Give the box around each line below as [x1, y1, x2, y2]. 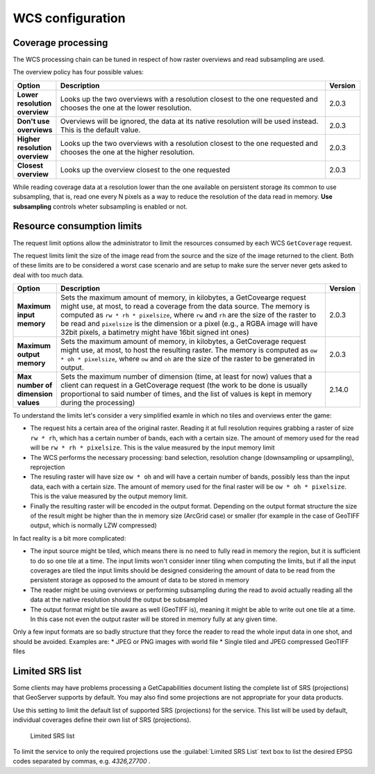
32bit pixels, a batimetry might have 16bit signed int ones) [60, 327, 249, 337]
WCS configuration [12, 10, 126, 26]
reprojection [30, 463, 65, 472]
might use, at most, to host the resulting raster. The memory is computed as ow [60, 345, 317, 355]
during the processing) [60, 398, 135, 408]
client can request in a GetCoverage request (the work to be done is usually [60, 381, 308, 390]
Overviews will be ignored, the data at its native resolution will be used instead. [60, 116, 319, 126]
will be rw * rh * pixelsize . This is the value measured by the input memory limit [30, 443, 275, 452]
